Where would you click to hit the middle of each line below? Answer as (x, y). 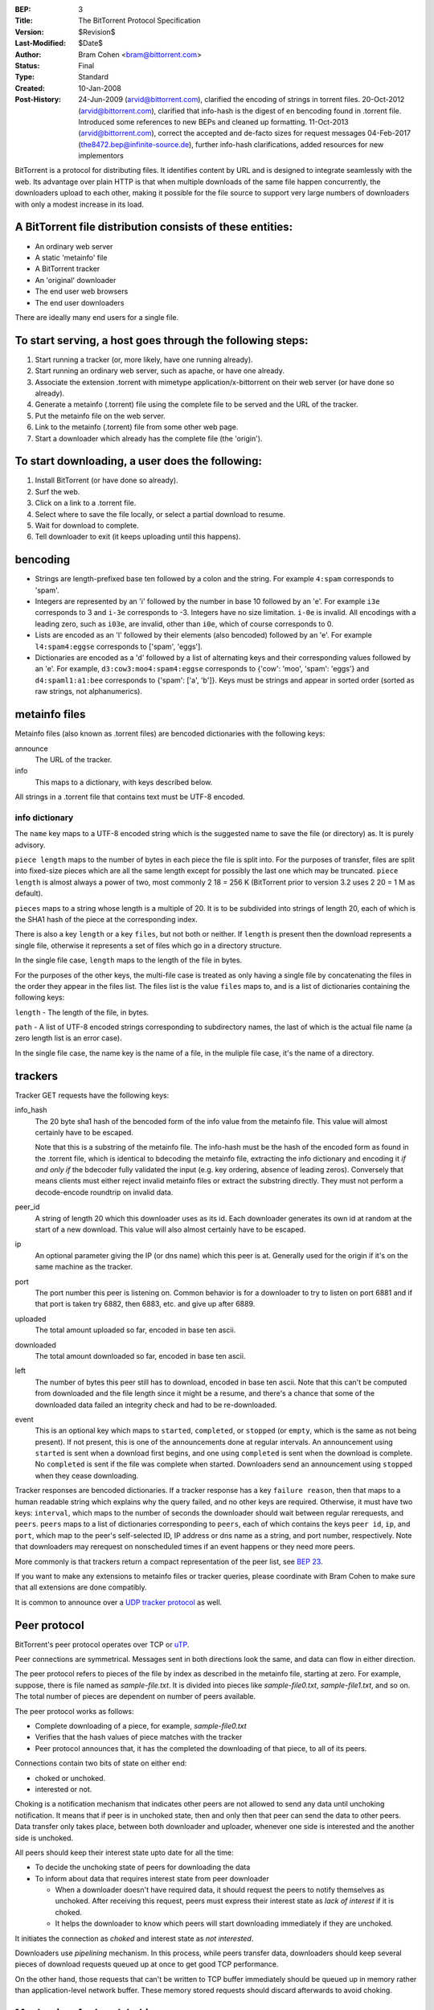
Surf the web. (57, 491)
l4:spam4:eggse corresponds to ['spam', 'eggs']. (119, 646)
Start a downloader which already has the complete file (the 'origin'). (149, 438)
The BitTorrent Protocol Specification (139, 21)
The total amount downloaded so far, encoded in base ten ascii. (140, 1356)
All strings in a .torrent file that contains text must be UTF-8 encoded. (130, 797)
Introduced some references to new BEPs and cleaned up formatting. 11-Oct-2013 (213, 121)
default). (29, 893)
